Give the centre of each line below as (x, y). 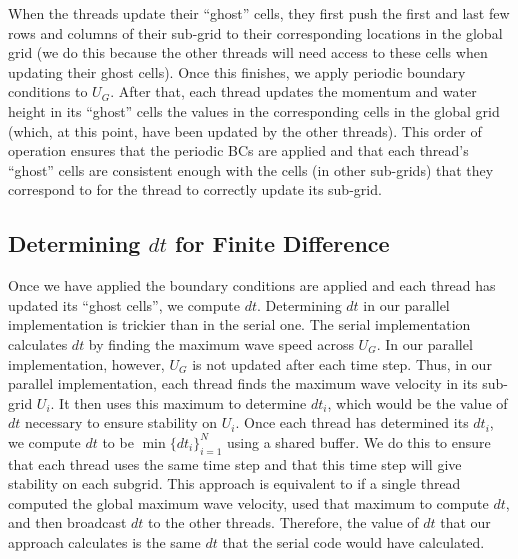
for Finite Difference (282, 243)
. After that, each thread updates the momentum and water (293, 91)
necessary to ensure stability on (121, 422)
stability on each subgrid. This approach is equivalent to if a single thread (234, 483)
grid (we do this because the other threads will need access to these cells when (248, 52)
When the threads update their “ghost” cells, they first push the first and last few (259, 13)
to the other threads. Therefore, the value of (283, 522)
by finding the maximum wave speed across (221, 343)
